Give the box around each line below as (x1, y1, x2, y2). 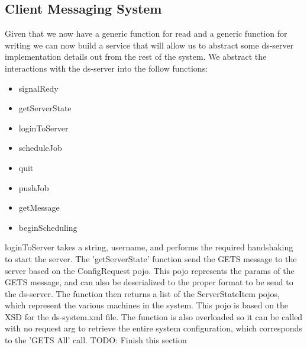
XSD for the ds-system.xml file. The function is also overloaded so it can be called (5, 310, 303, 323)
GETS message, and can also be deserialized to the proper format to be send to (5, 276, 293, 288)
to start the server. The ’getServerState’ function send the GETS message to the (5, 252, 297, 265)
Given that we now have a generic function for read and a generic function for (5, 27, 287, 40)
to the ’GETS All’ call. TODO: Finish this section (5, 334, 187, 346)
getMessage (18, 201, 60, 214)
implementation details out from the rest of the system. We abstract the (5, 50, 267, 63)
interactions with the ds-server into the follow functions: (5, 62, 208, 74)
